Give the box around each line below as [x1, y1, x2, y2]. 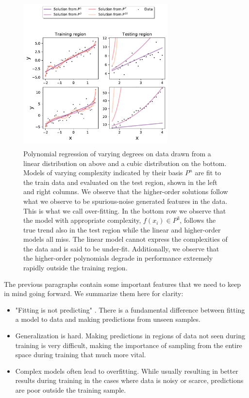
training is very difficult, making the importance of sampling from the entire [15, 340, 242, 350]
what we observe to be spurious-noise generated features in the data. [23, 196, 228, 206]
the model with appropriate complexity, [23, 215, 141, 225]
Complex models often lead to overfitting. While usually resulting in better [15, 365, 238, 376]
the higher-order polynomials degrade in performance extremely [23, 253, 213, 263]
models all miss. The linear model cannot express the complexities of [23, 234, 228, 244]
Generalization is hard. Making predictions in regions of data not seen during [15, 331, 245, 341]
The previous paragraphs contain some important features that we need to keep [4, 279, 241, 289]
